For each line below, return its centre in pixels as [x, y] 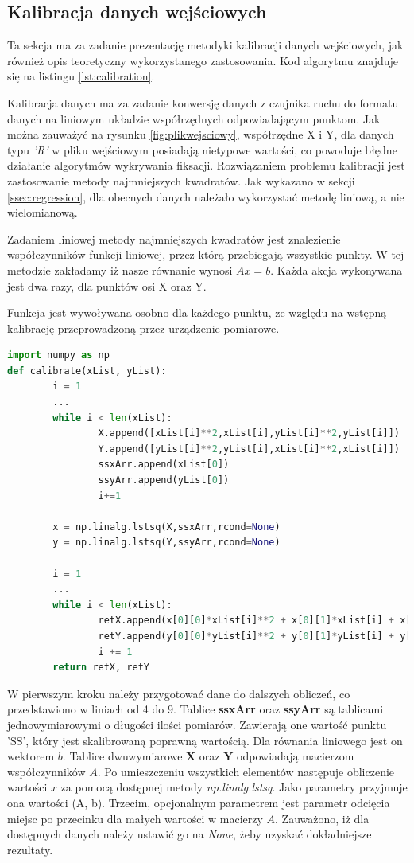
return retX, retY [101, 668]
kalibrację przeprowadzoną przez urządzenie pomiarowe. [143, 328]
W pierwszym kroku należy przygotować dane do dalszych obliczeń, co [179, 693]
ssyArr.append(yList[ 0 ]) [164, 480]
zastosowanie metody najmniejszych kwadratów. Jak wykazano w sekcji [181, 180]
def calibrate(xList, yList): [87, 371]
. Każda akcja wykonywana [337, 269]
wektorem [31, 756]
